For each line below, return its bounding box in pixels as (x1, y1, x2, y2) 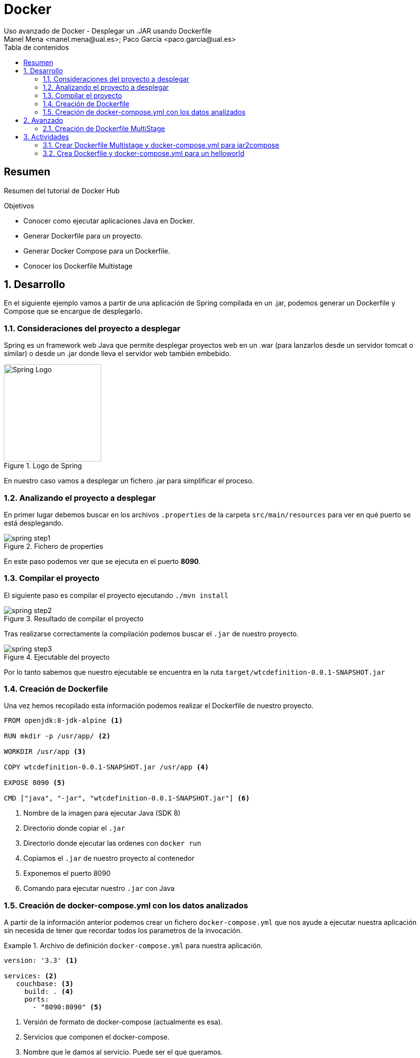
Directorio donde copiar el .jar (23, 824, 125, 833)
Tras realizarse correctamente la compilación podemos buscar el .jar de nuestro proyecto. (4, 629, 299, 638)
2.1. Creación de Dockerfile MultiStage (43, 124, 165, 133)
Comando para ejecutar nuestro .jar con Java (23, 884, 175, 893)
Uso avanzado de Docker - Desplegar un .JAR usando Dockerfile (4, 26, 212, 35)
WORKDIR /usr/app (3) (4, 748, 86, 756)
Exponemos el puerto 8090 (23, 869, 111, 878)
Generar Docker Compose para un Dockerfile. (23, 246, 170, 255)
